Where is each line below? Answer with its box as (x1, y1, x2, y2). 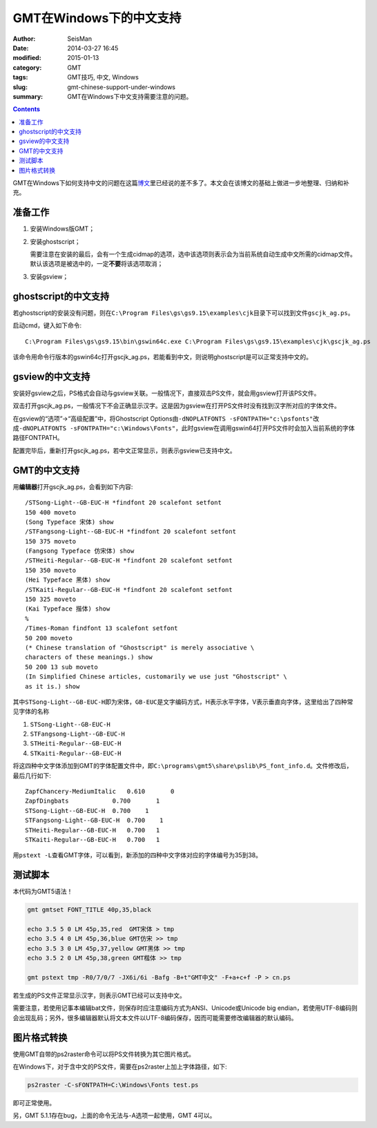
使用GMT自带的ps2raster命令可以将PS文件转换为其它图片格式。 (12, 1050, 195, 1058)
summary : (12, 92, 43, 100)
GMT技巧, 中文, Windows (67, 73, 139, 82)
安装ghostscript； (30, 237, 81, 245)
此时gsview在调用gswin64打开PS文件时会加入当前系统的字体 (181, 424, 355, 432)
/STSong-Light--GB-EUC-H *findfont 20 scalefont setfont (25, 499, 222, 507)
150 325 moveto (25, 595, 77, 604)
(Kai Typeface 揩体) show (25, 605, 110, 613)
